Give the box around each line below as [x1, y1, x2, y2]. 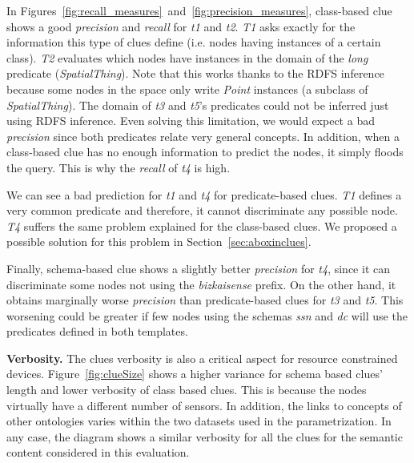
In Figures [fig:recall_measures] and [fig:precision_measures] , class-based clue [6, 2, 392, 18]
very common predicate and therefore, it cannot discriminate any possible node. [6, 202, 398, 219]
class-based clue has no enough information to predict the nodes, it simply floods [6, 143, 404, 160]
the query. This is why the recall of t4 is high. [6, 159, 231, 175]
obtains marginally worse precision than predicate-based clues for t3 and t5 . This [6, 292, 404, 308]
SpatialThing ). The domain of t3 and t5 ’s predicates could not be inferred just [6, 96, 389, 113]
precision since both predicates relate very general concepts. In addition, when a [6, 127, 400, 144]
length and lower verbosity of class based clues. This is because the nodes [6, 381, 367, 398]
